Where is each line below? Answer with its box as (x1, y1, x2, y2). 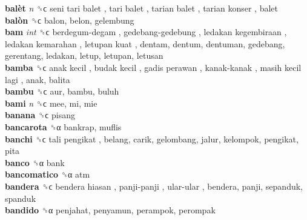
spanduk (5, 192, 36, 204)
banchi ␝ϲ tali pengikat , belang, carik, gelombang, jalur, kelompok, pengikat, (5, 132, 299, 145)
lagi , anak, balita (5, 73, 70, 85)
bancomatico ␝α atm (5, 168, 90, 181)
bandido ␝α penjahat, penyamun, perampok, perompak (5, 204, 216, 216)
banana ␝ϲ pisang (5, 108, 76, 121)
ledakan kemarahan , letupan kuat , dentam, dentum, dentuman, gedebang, (5, 37, 285, 50)
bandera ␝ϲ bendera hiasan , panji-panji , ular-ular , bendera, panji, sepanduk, (5, 179, 303, 192)
